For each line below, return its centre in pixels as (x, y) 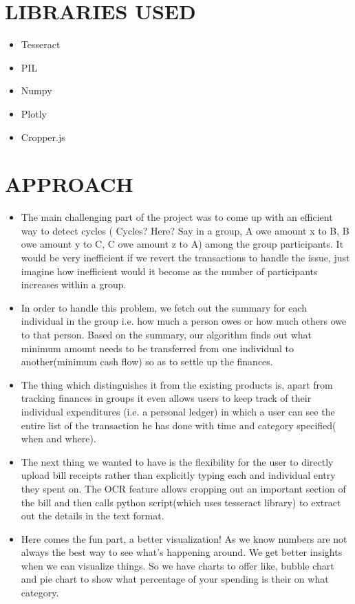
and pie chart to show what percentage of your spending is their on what (175, 579)
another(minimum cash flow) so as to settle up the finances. (147, 362)
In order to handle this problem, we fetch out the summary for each (164, 307)
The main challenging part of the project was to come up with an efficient (177, 217)
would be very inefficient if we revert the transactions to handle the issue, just (185, 257)
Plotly (34, 113)
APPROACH (69, 184)
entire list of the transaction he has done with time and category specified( (179, 425)
